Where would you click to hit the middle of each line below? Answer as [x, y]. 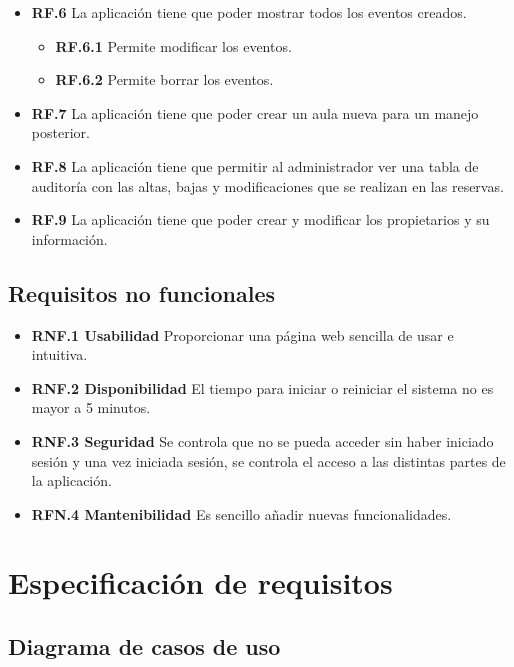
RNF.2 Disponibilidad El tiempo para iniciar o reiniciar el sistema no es [262, 387]
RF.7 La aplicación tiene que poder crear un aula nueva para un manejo [255, 112]
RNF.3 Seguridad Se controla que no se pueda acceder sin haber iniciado [262, 440]
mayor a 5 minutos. [91, 407]
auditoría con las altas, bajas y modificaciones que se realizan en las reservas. [267, 185]
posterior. [60, 132]
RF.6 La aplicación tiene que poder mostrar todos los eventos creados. [249, 12]
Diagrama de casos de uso [144, 646]
